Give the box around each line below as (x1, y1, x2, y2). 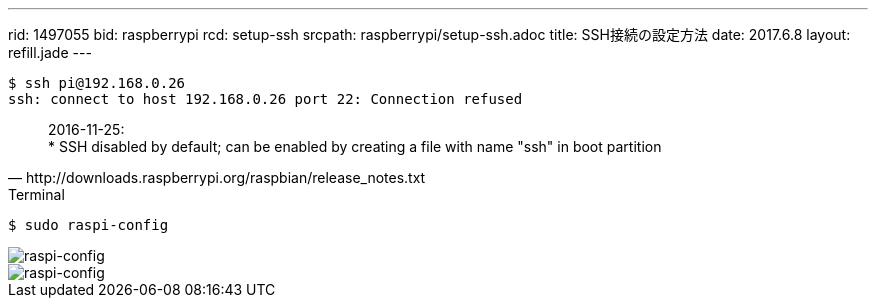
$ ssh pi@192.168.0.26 (8, 75, 186, 91)
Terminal (8, 186, 65, 203)
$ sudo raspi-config (8, 217, 169, 233)
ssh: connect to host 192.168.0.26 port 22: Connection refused (8, 91, 523, 107)
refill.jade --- (8, 44, 92, 61)
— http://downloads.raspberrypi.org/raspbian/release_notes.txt (8, 169, 426, 186)
